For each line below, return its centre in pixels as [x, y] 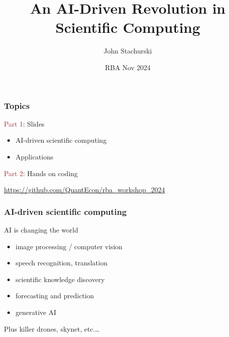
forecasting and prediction [55, 296]
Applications [34, 156]
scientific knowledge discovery [60, 279]
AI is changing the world [41, 229]
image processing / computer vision [69, 246]
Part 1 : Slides [24, 123]
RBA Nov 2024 [128, 67]
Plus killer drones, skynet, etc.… [52, 328]
